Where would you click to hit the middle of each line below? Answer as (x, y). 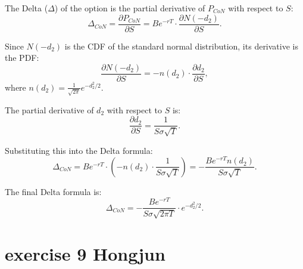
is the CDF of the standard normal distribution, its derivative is (181, 46)
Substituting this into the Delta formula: (79, 150)
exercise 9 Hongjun (85, 254)
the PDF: (22, 58)
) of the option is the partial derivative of (130, 8)
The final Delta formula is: (53, 191)
